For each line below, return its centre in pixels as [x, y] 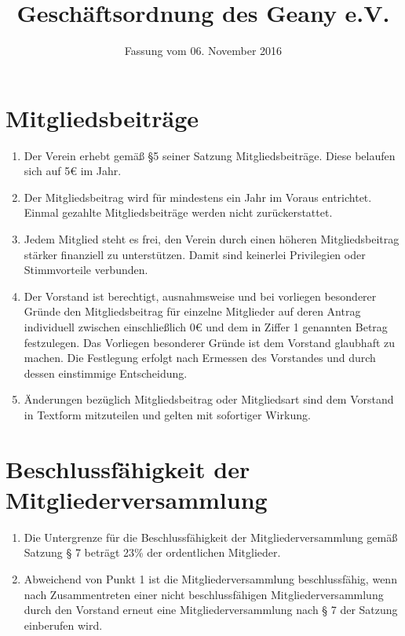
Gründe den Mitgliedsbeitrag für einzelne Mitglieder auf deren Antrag [192, 311]
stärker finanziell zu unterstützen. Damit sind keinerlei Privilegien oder [195, 254]
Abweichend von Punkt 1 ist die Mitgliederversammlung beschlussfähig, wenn [210, 579]
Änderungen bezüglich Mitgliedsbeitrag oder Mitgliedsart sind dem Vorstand [209, 399]
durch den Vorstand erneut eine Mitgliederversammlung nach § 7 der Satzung [211, 610]
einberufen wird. [63, 625]
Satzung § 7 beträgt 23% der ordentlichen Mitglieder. [152, 552]
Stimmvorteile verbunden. [86, 270]
